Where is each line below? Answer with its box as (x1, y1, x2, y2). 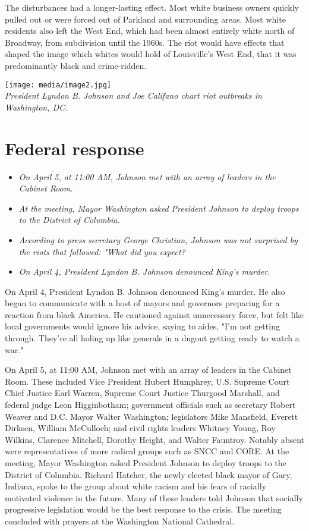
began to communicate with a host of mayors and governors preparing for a (5, 297, 280, 309)
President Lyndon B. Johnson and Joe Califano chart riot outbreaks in (5, 89, 262, 102)
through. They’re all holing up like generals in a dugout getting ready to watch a (5, 332, 299, 344)
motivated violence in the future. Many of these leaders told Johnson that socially (5, 491, 303, 504)
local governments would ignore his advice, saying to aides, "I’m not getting (5, 320, 280, 332)
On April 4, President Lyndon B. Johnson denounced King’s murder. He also (5, 285, 285, 297)
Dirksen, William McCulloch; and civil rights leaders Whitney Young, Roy (5, 422, 276, 434)
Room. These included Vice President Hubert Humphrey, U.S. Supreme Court (5, 375, 290, 387)
